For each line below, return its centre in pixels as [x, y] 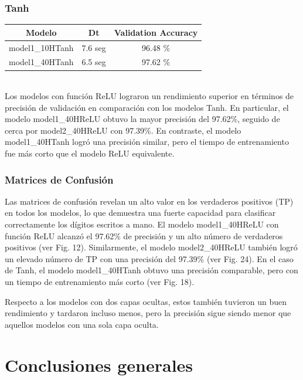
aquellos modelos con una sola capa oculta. [82, 324]
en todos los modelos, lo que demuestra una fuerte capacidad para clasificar [140, 213]
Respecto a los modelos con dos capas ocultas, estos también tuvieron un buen [146, 301]
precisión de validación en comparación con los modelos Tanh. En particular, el [147, 107]
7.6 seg [94, 47]
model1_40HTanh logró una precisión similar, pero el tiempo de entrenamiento [147, 142]
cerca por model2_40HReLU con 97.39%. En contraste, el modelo [123, 130]
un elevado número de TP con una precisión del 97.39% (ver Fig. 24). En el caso [149, 258]
